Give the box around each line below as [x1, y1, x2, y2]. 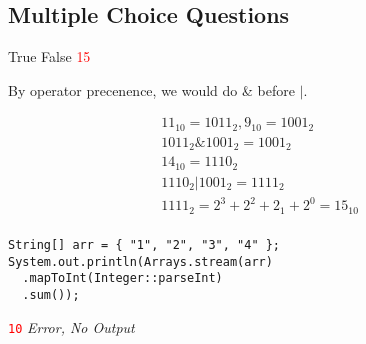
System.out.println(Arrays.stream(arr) [8, 254, 273, 269]
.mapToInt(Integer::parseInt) [22, 271, 223, 286]
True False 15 [8, 46, 91, 67]
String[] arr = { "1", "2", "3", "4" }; [8, 237, 281, 252]
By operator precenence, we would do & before [8, 79, 295, 100]
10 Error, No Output [8, 316, 135, 337]
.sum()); [22, 287, 80, 302]
